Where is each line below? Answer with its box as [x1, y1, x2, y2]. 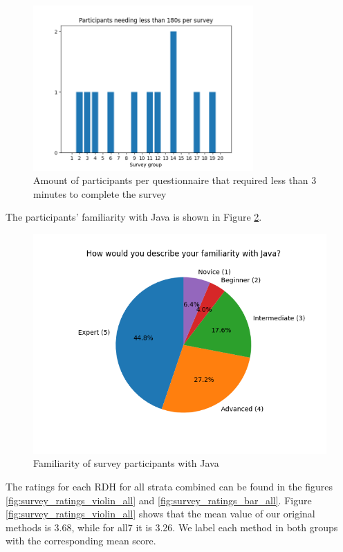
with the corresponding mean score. [6, 533, 156, 548]
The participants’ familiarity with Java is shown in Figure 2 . [6, 210, 262, 224]
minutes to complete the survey [33, 186, 167, 201]
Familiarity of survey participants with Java [33, 456, 219, 470]
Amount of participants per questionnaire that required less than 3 [33, 173, 317, 187]
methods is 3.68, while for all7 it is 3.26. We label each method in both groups [6, 519, 338, 534]
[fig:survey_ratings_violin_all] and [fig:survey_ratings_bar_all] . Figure [6, 493, 312, 507]
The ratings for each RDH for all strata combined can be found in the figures [6, 479, 333, 494]
